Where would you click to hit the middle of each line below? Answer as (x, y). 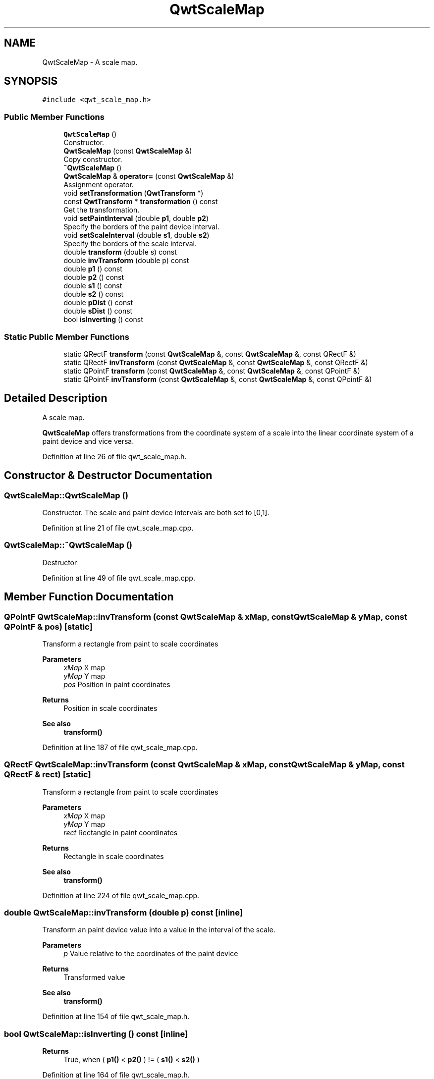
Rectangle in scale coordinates (114, 856)
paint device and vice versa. (88, 441)
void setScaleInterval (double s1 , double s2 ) (136, 235)
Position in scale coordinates (110, 708)
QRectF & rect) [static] (48, 775)
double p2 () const (94, 277)
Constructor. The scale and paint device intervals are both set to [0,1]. (156, 513)
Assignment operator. (99, 185)
